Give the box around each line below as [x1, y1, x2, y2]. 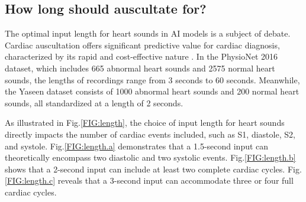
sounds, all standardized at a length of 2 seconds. [5, 96, 183, 109]
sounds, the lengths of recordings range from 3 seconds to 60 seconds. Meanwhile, [5, 73, 300, 86]
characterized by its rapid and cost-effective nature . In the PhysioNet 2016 [5, 50, 278, 63]
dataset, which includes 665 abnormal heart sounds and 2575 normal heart [5, 61, 275, 74]
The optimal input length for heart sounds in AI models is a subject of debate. [5, 27, 291, 40]
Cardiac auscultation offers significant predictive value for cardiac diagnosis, [5, 38, 280, 51]
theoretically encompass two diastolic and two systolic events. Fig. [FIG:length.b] [5, 151, 296, 164]
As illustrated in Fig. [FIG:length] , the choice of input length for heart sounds [5, 116, 285, 129]
